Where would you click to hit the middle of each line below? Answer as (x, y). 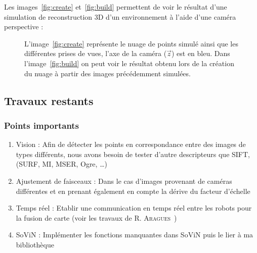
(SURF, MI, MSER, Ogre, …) (61, 164)
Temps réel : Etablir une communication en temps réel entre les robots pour (134, 208)
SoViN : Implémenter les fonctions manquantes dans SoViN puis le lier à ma (135, 235)
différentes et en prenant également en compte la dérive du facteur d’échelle (133, 191)
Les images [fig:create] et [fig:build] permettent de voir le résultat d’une (116, 7)
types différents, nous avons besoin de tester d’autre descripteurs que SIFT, (133, 154)
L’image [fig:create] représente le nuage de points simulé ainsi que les (131, 43)
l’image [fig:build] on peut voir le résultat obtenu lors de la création (129, 63)
